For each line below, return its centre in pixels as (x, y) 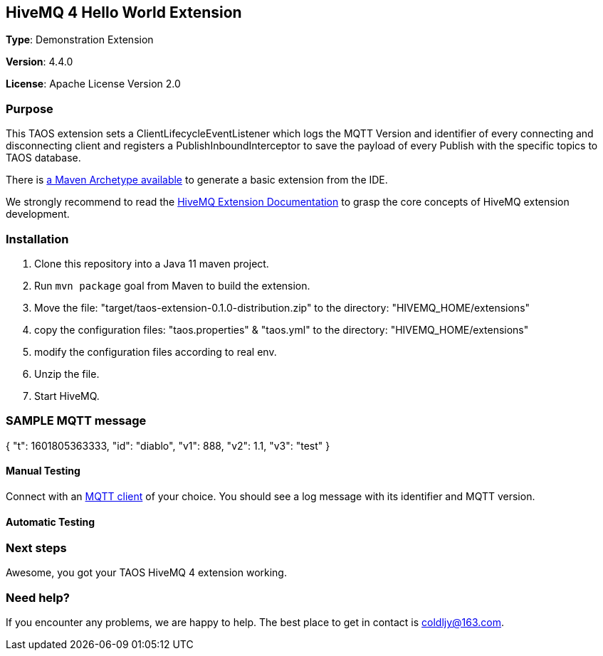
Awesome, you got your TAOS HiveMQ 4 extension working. (146, 573)
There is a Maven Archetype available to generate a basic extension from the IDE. (197, 180)
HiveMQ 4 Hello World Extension (124, 12)
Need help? (38, 597)
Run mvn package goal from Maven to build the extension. (172, 285)
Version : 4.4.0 (40, 62)
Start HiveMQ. (67, 396)
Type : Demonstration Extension (80, 40)
